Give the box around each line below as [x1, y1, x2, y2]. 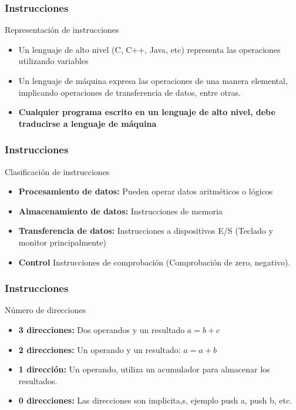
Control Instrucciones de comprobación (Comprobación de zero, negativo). [18, 256, 291, 268]
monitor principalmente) [18, 236, 106, 248]
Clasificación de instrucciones [5, 165, 110, 177]
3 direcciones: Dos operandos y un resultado [18, 323, 185, 335]
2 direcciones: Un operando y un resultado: [18, 343, 181, 355]
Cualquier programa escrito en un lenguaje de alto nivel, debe [18, 106, 275, 118]
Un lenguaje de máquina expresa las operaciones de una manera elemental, [18, 75, 288, 86]
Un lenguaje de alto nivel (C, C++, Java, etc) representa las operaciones [18, 43, 281, 55]
